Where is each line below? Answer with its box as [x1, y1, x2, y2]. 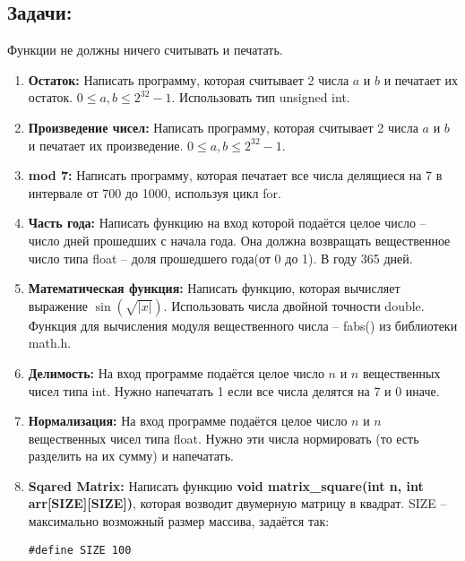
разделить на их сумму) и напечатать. [28, 446, 234, 465]
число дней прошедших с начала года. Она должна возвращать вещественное [28, 230, 451, 249]
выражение [28, 296, 88, 315]
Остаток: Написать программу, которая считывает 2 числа [28, 70, 349, 89]
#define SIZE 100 [28, 543, 132, 557]
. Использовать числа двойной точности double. [163, 296, 425, 315]
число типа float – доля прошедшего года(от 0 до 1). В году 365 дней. [28, 248, 413, 267]
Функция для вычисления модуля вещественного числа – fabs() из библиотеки [28, 315, 458, 334]
